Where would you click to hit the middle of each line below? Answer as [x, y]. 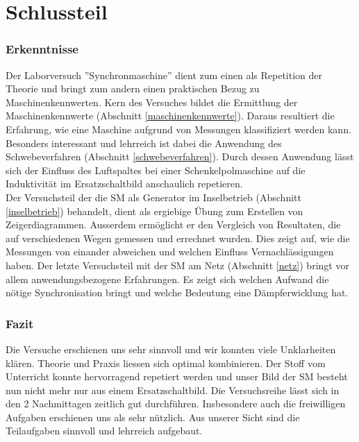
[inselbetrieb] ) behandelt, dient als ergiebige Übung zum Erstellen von [155, 211]
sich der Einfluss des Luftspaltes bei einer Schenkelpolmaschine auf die [156, 170]
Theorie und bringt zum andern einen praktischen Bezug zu [133, 88]
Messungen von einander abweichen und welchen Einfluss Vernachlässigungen [170, 252]
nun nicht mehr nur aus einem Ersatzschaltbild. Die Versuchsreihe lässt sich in [173, 390]
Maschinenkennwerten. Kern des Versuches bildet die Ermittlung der [152, 102]
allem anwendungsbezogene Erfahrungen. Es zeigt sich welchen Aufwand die [167, 279]
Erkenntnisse [42, 49]
